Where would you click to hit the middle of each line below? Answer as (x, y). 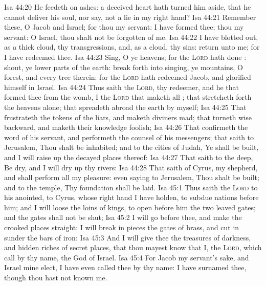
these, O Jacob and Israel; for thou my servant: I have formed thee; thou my (124, 27)
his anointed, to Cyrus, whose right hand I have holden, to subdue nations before (131, 197)
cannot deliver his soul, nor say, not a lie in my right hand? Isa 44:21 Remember (130, 17)
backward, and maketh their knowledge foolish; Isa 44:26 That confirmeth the (126, 127)
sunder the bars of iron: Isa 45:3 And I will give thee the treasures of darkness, (128, 237)
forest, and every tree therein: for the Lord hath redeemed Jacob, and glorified (128, 77)
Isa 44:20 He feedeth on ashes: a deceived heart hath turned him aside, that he (128, 7)
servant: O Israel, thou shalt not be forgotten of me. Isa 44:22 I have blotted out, (131, 37)
